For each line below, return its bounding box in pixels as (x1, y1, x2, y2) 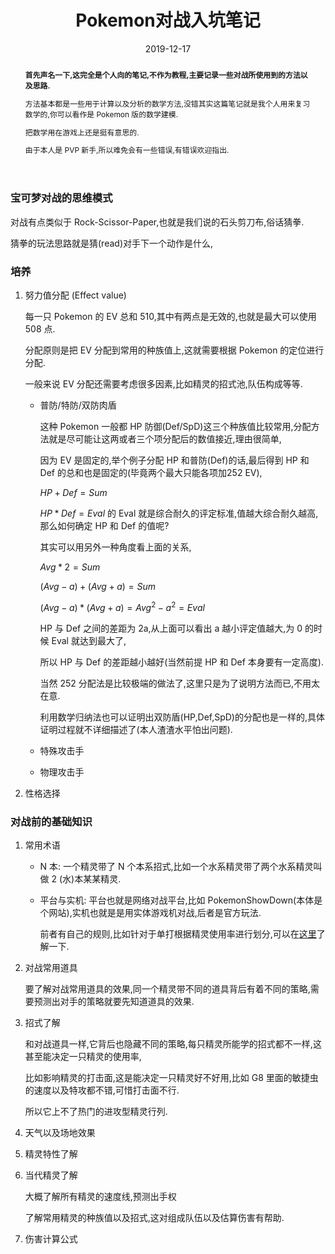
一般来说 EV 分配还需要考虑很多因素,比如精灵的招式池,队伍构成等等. (24, 378, 303, 390)
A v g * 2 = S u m (39, 561, 101, 573)
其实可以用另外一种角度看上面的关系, (39, 541, 192, 553)
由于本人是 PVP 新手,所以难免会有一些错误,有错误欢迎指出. (24, 145, 230, 156)
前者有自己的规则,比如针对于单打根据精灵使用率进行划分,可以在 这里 (39, 928, 317, 940)
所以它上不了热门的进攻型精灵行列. (24, 1106, 168, 1118)
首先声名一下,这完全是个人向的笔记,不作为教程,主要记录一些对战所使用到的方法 (24, 69, 301, 80)
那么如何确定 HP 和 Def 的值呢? (39, 520, 170, 532)
